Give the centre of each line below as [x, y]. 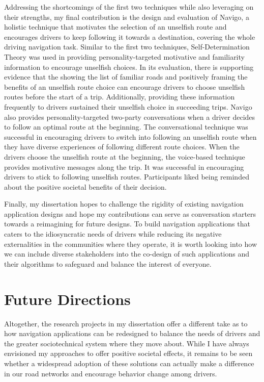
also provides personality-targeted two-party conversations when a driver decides [130, 117]
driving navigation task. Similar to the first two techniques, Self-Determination [127, 47]
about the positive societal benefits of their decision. [85, 186]
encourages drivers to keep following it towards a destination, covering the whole [130, 36]
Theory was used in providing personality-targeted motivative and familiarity [124, 56]
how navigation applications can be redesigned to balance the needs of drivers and [132, 333]
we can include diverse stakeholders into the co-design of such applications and [127, 254]
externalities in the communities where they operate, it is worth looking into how [130, 244]
